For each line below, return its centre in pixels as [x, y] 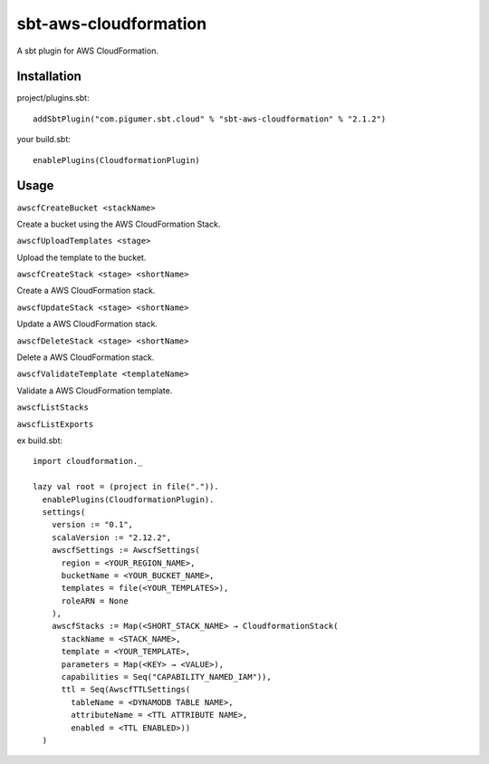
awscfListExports [55, 424]
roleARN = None [95, 601]
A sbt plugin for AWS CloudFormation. [87, 51]
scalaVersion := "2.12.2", [111, 537]
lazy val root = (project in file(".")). [126, 487]
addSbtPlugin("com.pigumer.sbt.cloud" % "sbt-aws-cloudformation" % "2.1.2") [210, 119]
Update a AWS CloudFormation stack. [87, 324]
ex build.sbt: [40, 440]
